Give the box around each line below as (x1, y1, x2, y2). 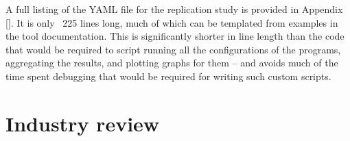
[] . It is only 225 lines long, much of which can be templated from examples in (5, 15, 338, 29)
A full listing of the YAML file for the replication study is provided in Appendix (5, 2, 343, 16)
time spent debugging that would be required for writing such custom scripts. (5, 68, 331, 83)
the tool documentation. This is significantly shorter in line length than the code (5, 29, 345, 43)
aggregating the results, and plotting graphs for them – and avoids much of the (5, 55, 338, 70)
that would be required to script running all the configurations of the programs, (5, 42, 341, 56)
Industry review (5, 109, 160, 137)
